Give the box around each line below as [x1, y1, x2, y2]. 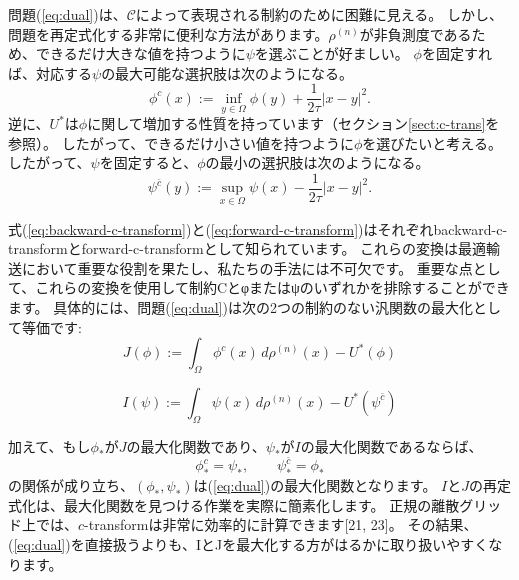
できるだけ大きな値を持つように [35, 43, 246, 64]
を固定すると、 [99, 152, 198, 173]
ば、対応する [8, 62, 92, 83]
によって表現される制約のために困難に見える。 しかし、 [135, 4, 503, 24]
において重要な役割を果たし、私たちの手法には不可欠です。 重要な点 [21, 257, 473, 278]
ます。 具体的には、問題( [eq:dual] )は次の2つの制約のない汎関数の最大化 [8, 296, 473, 317]
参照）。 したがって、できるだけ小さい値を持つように [8, 132, 354, 153]
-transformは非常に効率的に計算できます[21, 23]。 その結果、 [84, 514, 478, 535]
